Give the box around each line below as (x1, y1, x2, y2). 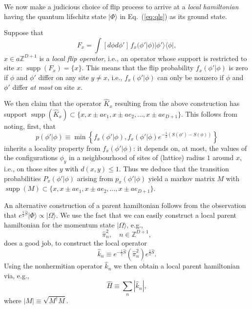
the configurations (4, 152, 58, 163)
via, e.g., (4, 270, 29, 280)
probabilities (4, 173, 41, 183)
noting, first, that (4, 121, 56, 131)
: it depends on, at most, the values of (133, 143, 247, 153)
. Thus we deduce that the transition (119, 163, 229, 173)
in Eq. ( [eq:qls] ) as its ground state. (120, 11, 227, 21)
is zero (229, 62, 248, 73)
